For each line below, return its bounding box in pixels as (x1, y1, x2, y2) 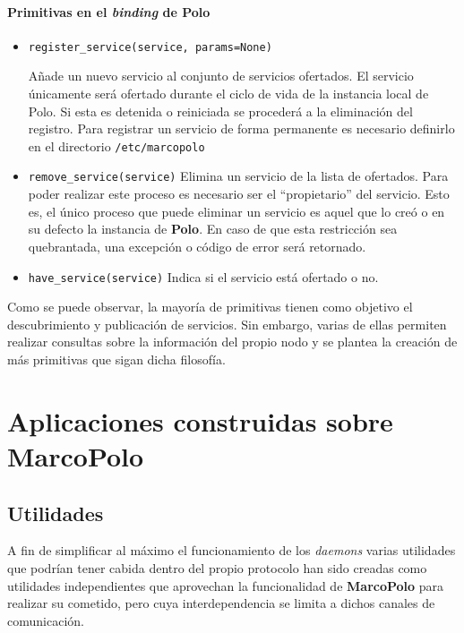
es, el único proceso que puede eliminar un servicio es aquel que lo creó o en (28, 201, 445, 220)
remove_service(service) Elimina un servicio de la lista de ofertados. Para (28, 167, 449, 185)
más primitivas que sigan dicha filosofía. (7, 349, 226, 368)
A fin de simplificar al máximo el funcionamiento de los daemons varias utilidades (7, 541, 456, 560)
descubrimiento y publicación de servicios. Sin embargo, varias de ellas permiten (7, 314, 447, 333)
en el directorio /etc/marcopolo (28, 136, 205, 155)
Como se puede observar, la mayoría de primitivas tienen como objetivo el (7, 297, 413, 316)
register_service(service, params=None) (28, 40, 272, 54)
